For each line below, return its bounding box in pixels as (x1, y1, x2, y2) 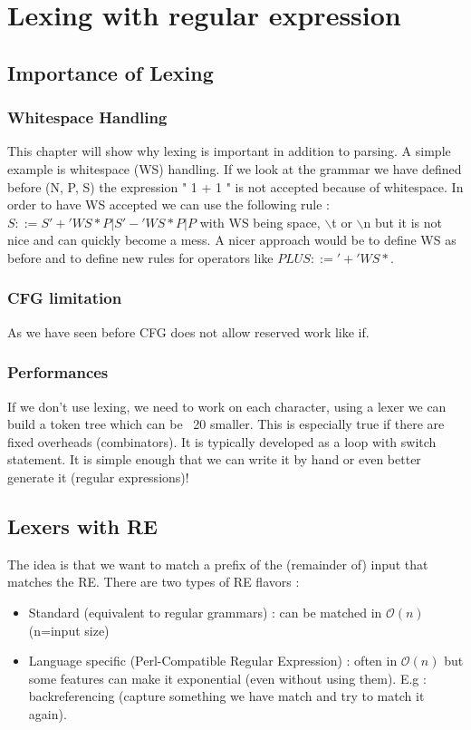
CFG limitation (7, 287, 122, 309)
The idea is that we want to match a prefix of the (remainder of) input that (7, 554, 428, 573)
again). (28, 704, 67, 723)
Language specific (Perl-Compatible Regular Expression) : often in (28, 651, 398, 670)
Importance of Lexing (7, 58, 214, 86)
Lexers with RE (7, 511, 158, 540)
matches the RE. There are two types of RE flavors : (7, 572, 300, 591)
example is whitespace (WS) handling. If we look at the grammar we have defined (7, 159, 462, 178)
